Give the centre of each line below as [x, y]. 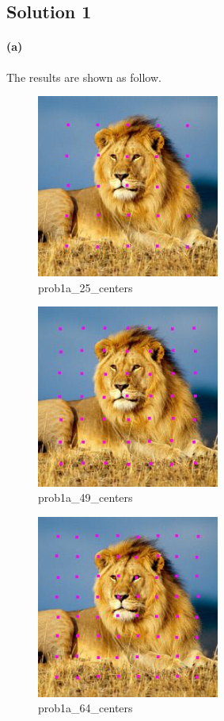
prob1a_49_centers [85, 497]
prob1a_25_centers [85, 287]
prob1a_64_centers [85, 708]
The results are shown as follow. [84, 77]
